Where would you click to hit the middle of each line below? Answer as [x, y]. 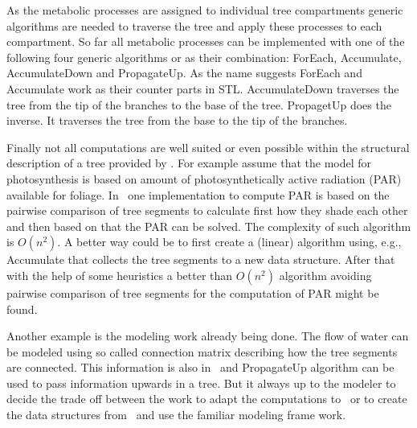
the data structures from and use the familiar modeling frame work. [176, 415]
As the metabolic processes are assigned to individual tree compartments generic [205, 10]
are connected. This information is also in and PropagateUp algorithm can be [200, 367]
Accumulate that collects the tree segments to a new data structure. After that [201, 259]
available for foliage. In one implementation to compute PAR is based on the [198, 194]
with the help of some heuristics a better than [120, 275]
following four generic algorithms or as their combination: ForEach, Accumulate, [204, 57]
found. [22, 309]
